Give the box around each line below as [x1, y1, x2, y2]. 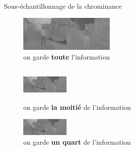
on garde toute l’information [23, 51, 110, 61]
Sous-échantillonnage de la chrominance [4, 1, 122, 11]
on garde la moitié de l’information [23, 102, 131, 112]
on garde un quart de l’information [23, 136, 131, 147]
